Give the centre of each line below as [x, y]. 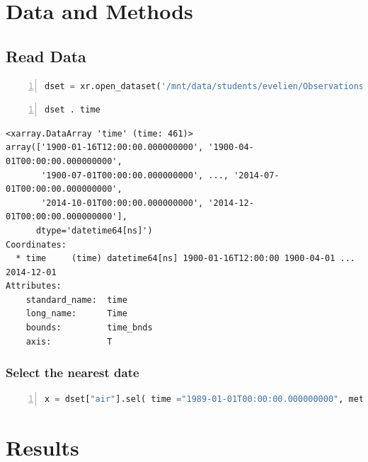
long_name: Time [76, 314]
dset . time [73, 110]
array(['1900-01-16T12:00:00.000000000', [105, 148]
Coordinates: [36, 244]
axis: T [69, 341]
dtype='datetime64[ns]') [94, 230]
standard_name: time [76, 300]
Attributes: [34, 286]
